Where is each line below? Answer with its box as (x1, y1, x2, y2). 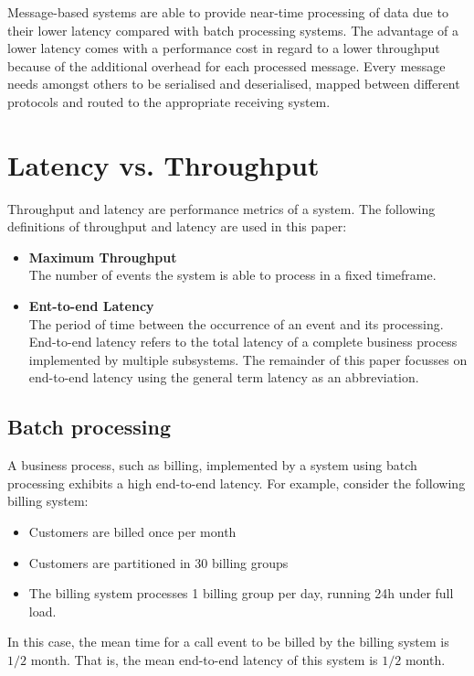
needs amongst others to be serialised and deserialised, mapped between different (7, 74, 460, 93)
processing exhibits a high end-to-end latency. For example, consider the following (7, 473, 466, 492)
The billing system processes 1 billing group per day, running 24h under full (28, 584, 454, 603)
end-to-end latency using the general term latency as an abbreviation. (28, 368, 419, 387)
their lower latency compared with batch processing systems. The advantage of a (7, 20, 458, 39)
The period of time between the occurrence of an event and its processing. (28, 314, 444, 333)
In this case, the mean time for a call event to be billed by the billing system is (7, 632, 449, 651)
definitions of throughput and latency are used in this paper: (7, 217, 347, 236)
